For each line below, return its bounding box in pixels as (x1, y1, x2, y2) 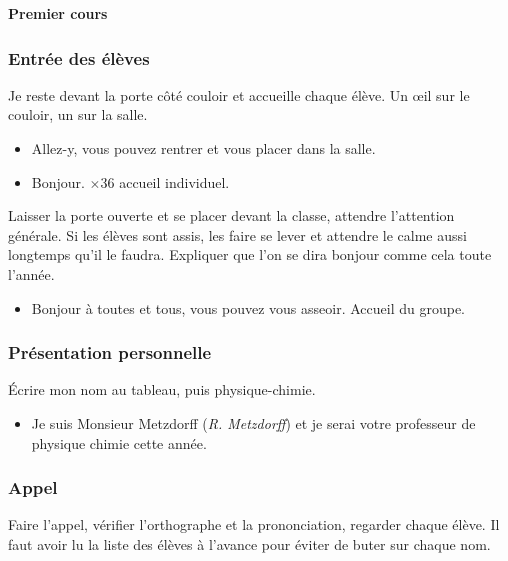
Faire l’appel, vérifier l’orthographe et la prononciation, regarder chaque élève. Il (8, 514, 500, 535)
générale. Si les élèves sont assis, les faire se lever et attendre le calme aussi (8, 224, 467, 245)
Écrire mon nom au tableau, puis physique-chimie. (8, 379, 316, 400)
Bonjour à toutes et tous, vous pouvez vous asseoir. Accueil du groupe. (31, 297, 465, 318)
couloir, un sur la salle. (8, 104, 148, 125)
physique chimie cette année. (31, 432, 207, 453)
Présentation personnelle (8, 340, 212, 365)
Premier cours (8, 3, 108, 23)
